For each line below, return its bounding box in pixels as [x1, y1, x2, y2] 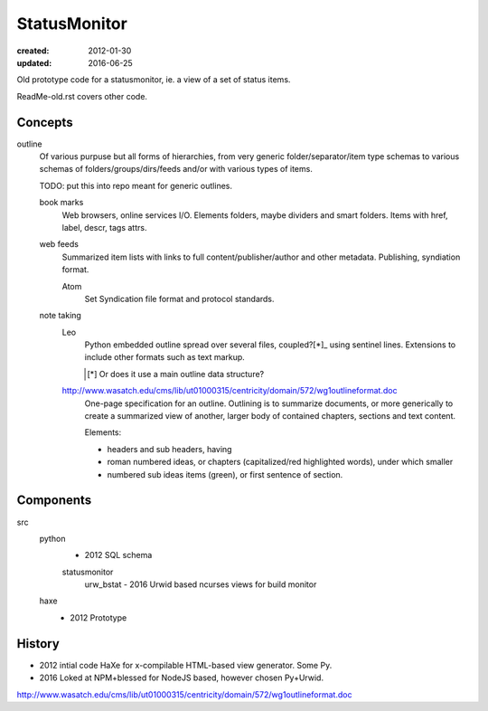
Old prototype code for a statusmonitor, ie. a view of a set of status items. [16, 74, 291, 85]
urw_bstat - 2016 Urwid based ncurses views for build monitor [84, 579, 317, 590]
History [16, 636, 61, 651]
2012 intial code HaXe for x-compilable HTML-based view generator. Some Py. [39, 659, 333, 670]
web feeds [39, 239, 79, 250]
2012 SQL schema [84, 550, 153, 561]
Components [16, 493, 92, 508]
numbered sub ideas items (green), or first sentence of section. [107, 469, 343, 479]
